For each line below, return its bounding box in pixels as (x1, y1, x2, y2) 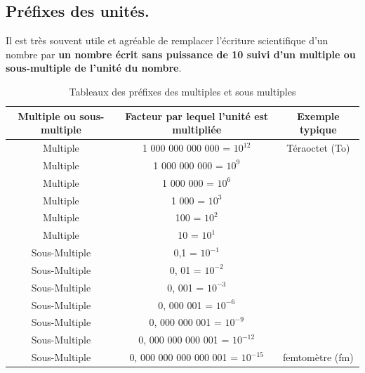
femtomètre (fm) (282, 350, 354, 365)
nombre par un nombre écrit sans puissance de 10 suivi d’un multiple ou (6, 46, 356, 61)
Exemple (296, 108, 340, 123)
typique (300, 122, 337, 137)
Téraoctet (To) (286, 140, 350, 155)
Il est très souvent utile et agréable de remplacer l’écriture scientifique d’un (6, 33, 328, 48)
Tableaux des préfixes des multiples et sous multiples (69, 84, 296, 98)
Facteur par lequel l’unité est (125, 108, 269, 123)
